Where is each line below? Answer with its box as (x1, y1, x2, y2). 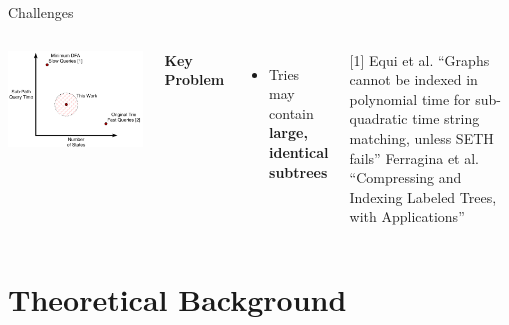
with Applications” (349, 206, 465, 227)
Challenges (8, 2, 74, 22)
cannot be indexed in (349, 69, 478, 90)
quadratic (349, 108, 408, 129)
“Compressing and (349, 167, 462, 188)
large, (269, 122, 308, 143)
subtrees (269, 161, 328, 182)
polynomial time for (349, 88, 471, 109)
